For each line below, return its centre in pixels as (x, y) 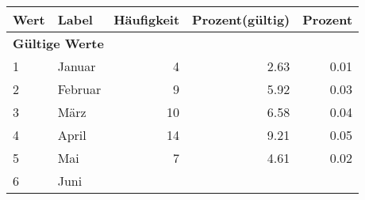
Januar (77, 66)
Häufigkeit (147, 19)
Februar (79, 89)
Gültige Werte (58, 43)
